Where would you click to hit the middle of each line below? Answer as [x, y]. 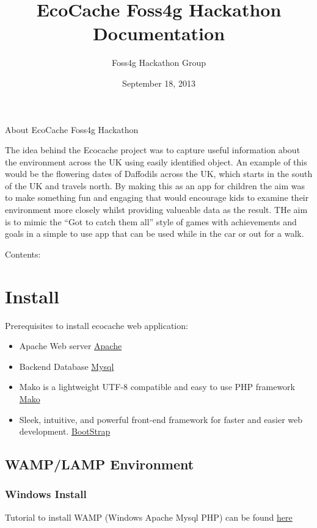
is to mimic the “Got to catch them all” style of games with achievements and [151, 221]
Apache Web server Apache [71, 346]
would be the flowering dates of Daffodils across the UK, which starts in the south [159, 174]
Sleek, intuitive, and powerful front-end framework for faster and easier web [161, 419]
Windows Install [46, 494]
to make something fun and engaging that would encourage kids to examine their [157, 197]
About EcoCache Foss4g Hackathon [72, 129]
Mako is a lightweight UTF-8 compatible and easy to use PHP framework [157, 387]
